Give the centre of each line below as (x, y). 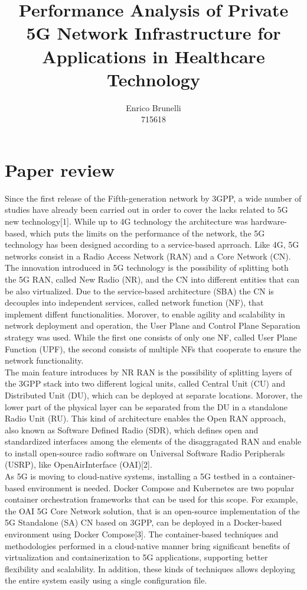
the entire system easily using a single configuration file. (106, 580)
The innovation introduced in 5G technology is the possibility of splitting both (147, 268)
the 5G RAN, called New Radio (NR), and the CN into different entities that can (152, 279)
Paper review (60, 169)
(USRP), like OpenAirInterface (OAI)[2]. (79, 464)
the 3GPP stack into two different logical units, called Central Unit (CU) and (145, 383)
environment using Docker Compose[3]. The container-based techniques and (142, 534)
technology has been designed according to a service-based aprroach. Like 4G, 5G (152, 244)
